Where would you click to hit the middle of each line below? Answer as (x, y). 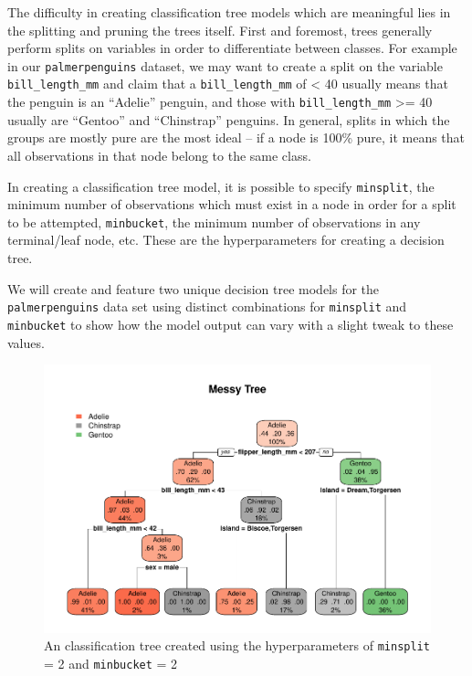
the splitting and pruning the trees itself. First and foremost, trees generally (220, 30)
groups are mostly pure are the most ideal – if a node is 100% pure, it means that (236, 137)
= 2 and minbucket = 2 (111, 663)
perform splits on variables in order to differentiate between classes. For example (232, 48)
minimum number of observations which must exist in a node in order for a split (232, 204)
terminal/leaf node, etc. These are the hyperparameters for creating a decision (226, 240)
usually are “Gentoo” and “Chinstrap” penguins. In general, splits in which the (229, 119)
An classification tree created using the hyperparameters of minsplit (237, 645)
